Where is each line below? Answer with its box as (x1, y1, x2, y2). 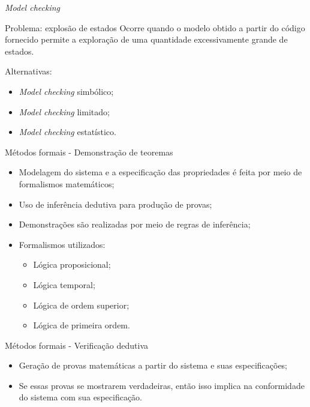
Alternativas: (5, 65, 52, 77)
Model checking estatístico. (19, 125, 116, 138)
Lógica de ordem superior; (33, 298, 130, 311)
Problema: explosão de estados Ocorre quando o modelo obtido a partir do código (5, 21, 305, 34)
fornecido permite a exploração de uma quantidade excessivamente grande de (5, 33, 288, 46)
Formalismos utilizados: (19, 238, 106, 250)
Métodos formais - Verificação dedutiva (5, 339, 149, 351)
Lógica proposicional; (33, 258, 111, 271)
